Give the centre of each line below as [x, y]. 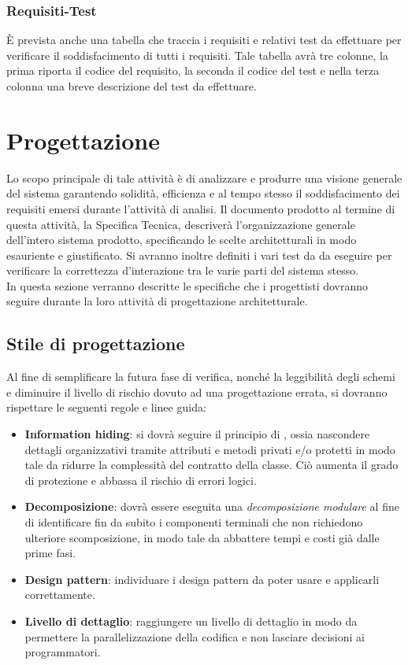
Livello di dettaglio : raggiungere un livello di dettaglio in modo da [191, 621]
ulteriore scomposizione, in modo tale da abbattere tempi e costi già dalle [202, 537]
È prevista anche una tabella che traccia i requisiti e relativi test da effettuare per [204, 40]
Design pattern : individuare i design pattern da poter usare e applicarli [202, 579]
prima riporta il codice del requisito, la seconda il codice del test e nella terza [193, 70]
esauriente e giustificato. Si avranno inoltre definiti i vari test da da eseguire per [199, 255]
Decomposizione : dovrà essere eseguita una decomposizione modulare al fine [212, 506]
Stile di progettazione [96, 344]
